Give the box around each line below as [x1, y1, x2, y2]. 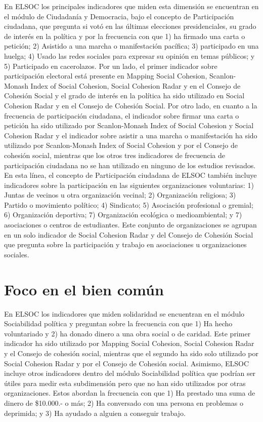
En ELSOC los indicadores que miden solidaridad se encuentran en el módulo [4, 308, 245, 319]
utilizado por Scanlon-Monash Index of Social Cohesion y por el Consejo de [4, 140, 238, 150]
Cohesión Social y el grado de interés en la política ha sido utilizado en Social [4, 90, 245, 101]
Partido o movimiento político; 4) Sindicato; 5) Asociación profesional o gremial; [4, 199, 253, 210]
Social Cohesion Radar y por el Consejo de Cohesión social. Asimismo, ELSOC [4, 358, 249, 368]
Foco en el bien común [4, 279, 164, 299]
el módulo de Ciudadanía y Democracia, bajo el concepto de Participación [4, 11, 234, 21]
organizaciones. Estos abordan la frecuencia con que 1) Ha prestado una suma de [4, 388, 255, 398]
